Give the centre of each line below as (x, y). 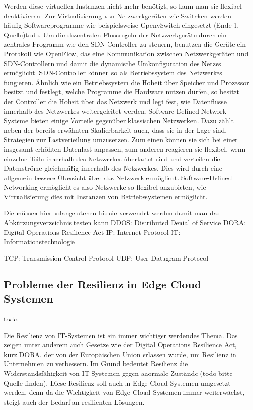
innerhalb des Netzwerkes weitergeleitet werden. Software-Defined (102, 111)
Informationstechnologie (39, 241)
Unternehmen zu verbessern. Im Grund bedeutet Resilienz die (96, 364)
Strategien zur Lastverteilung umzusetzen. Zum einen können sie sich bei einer (121, 139)
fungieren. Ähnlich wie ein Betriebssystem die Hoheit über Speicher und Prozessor (126, 82)
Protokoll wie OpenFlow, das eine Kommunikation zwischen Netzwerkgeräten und (126, 53)
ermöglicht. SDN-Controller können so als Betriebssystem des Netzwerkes (113, 73)
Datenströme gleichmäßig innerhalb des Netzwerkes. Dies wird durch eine (113, 168)
